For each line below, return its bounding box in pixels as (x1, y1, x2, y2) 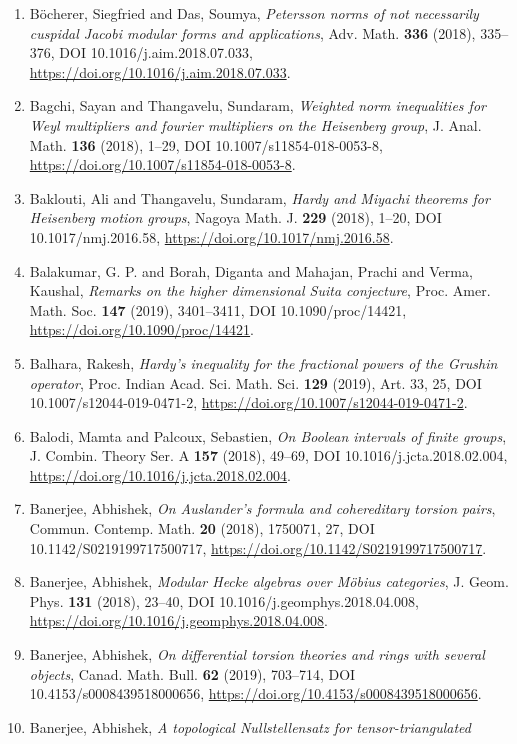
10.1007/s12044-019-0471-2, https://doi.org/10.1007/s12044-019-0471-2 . (29, 392, 468, 413)
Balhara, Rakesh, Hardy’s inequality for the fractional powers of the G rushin (29, 352, 498, 373)
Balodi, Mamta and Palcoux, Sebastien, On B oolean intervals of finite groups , (29, 425, 507, 446)
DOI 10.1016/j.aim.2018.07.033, (59, 42, 253, 63)
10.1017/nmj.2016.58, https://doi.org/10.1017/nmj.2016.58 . (29, 226, 394, 247)
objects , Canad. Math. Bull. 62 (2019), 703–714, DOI (29, 663, 356, 684)
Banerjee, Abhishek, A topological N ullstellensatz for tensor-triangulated (29, 716, 471, 737)
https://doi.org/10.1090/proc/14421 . (29, 319, 255, 340)
